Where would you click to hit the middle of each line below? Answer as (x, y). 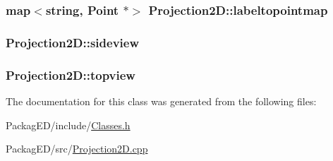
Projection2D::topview (71, 74)
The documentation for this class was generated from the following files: (161, 101)
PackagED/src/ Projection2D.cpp (77, 149)
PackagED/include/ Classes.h (68, 125)
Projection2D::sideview (73, 42)
